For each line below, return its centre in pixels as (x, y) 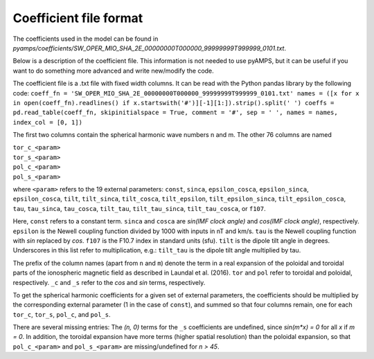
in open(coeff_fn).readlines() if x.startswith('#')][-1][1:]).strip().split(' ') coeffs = (173, 103)
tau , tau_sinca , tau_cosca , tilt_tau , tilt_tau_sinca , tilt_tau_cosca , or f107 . (139, 208)
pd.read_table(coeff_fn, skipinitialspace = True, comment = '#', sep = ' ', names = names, (176, 113)
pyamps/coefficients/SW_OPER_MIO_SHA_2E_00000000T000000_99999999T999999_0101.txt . (150, 48)
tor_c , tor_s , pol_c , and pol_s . (62, 314)
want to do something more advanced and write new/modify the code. (113, 71)
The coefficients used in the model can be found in (86, 39)
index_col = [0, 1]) (48, 122)
